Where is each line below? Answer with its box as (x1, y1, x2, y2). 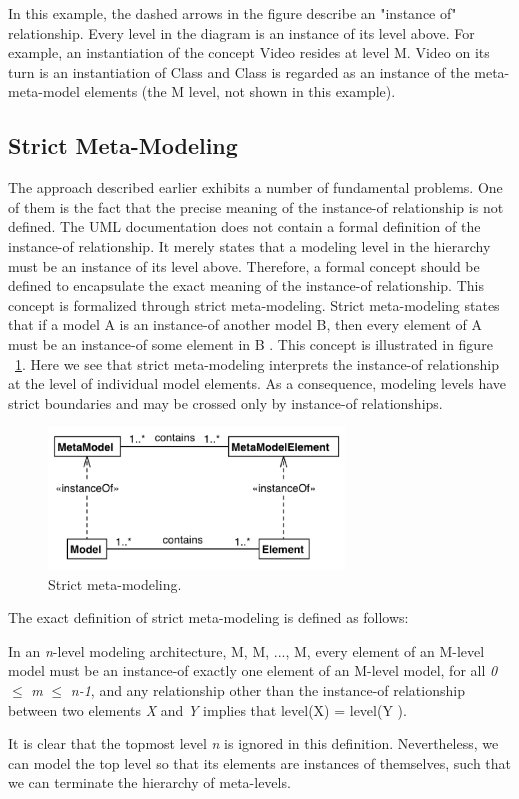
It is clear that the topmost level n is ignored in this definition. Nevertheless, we (8, 733, 499, 754)
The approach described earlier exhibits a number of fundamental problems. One (8, 177, 503, 198)
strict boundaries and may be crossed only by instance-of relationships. (8, 392, 443, 413)
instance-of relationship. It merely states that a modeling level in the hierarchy (8, 235, 491, 256)
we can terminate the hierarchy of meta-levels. (8, 772, 291, 793)
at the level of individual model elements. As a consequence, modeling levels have (8, 373, 507, 394)
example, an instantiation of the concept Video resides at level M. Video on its (8, 42, 490, 63)
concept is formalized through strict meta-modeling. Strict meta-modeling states (8, 294, 500, 315)
